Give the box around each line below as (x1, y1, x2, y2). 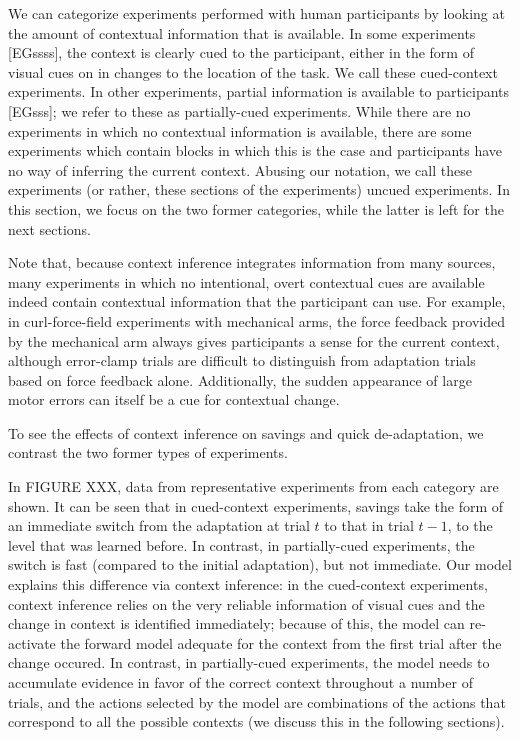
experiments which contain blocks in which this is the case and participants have (8, 140, 503, 161)
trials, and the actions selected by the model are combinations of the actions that (8, 691, 506, 712)
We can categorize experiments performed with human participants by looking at (8, 3, 505, 23)
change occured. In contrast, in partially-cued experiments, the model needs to (8, 652, 490, 673)
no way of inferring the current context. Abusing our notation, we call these (8, 159, 472, 180)
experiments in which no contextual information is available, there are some (8, 120, 472, 141)
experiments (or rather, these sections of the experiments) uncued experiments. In (8, 179, 510, 200)
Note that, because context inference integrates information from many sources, (8, 252, 496, 273)
